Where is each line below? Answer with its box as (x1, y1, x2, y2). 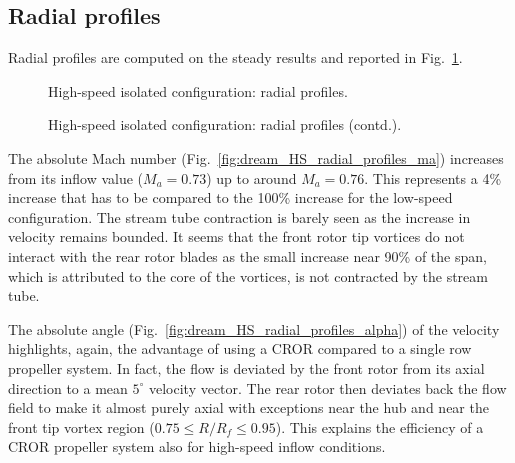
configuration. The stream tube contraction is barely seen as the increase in (8, 206, 471, 227)
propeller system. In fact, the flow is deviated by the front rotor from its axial (8, 357, 485, 378)
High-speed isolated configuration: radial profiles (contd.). (48, 114, 402, 135)
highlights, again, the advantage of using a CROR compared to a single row (8, 338, 472, 359)
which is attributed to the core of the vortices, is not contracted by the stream (8, 265, 488, 286)
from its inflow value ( (8, 167, 144, 188)
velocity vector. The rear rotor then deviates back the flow (148, 377, 507, 398)
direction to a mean (8, 377, 128, 398)
